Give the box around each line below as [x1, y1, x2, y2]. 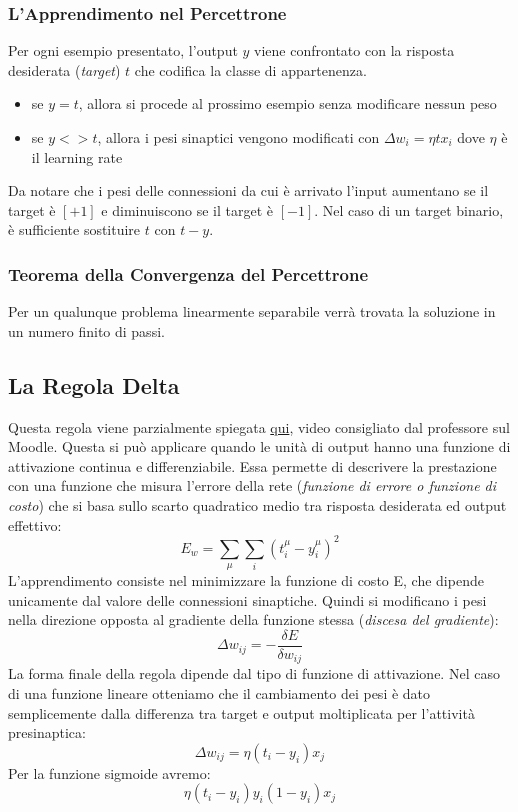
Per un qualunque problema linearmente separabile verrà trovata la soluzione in [8, 301, 496, 322]
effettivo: [8, 514, 62, 535]
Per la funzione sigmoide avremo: [8, 762, 211, 783]
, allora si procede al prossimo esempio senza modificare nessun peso [78, 93, 497, 114]
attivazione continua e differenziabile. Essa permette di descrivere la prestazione [8, 455, 497, 476]
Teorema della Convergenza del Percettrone [8, 261, 369, 286]
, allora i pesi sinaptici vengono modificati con [97, 127, 380, 147]
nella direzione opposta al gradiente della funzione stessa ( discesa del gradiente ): [8, 609, 499, 630]
